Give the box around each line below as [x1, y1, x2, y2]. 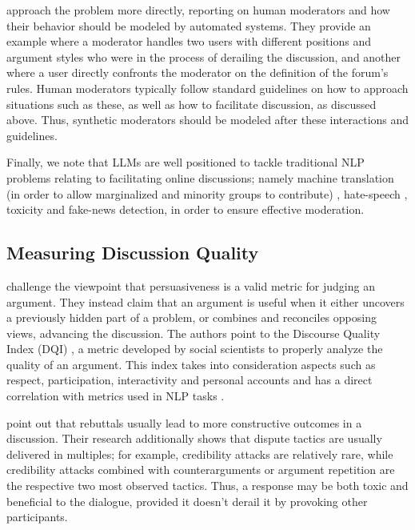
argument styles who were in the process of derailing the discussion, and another [6, 48, 401, 65]
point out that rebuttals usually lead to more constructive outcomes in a [6, 414, 362, 431]
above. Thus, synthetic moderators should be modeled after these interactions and [6, 111, 409, 128]
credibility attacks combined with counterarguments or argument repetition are [6, 461, 395, 478]
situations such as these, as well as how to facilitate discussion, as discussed [6, 95, 377, 112]
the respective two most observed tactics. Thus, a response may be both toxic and [6, 477, 409, 494]
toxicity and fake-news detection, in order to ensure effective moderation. [6, 201, 365, 218]
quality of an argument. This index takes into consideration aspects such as [6, 355, 376, 372]
